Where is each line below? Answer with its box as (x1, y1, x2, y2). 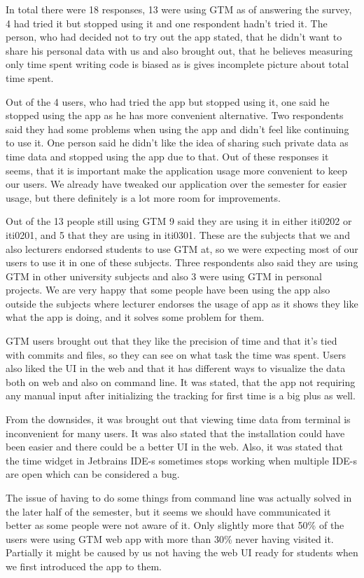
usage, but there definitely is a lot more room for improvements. (6, 190, 281, 205)
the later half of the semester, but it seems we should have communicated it (6, 504, 331, 518)
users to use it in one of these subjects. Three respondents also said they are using (6, 255, 358, 270)
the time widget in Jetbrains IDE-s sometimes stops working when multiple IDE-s (6, 453, 358, 467)
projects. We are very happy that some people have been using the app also (6, 282, 330, 297)
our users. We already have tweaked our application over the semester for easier (6, 177, 347, 191)
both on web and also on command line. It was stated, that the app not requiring (6, 374, 356, 389)
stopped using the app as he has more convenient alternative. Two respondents (6, 108, 344, 123)
